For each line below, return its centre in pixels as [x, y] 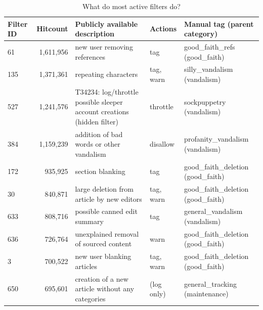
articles [86, 266]
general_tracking [211, 283]
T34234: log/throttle [107, 91]
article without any [105, 289]
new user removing [104, 47]
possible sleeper [99, 101]
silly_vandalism [209, 69]
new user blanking [103, 256]
